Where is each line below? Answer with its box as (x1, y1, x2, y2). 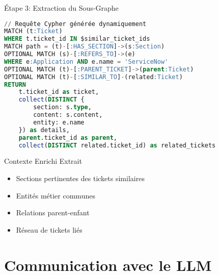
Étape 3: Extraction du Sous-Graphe (4, 3, 119, 13)
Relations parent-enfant (16, 207, 90, 218)
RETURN (4, 81, 26, 88)
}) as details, (18, 126, 70, 134)
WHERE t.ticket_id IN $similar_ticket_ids (4, 35, 150, 43)
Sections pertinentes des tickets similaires (16, 173, 145, 184)
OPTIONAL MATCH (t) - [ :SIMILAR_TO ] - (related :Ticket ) (4, 73, 183, 81)
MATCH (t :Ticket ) (4, 28, 63, 35)
